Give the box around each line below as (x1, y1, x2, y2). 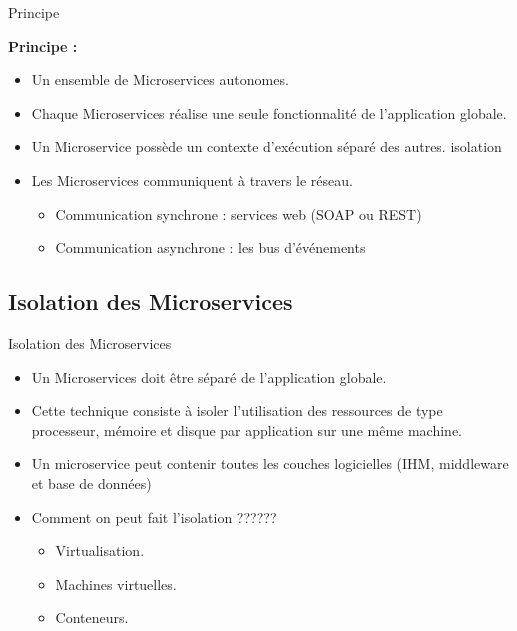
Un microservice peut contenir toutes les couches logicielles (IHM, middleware (31, 453, 509, 474)
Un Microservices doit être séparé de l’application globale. (31, 366, 387, 387)
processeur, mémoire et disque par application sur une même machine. (31, 419, 462, 440)
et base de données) (31, 472, 152, 493)
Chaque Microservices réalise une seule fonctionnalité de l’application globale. (31, 102, 507, 123)
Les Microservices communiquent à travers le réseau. (31, 169, 353, 190)
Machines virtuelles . (55, 573, 177, 594)
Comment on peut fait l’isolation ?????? (31, 506, 277, 527)
